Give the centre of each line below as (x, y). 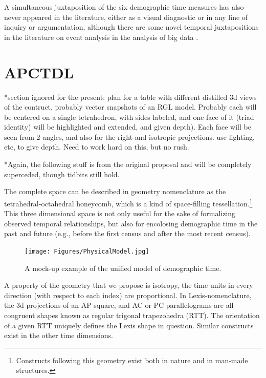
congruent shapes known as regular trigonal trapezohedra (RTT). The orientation (132, 315)
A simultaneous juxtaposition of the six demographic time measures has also (124, 7)
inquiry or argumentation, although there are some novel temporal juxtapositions (131, 27)
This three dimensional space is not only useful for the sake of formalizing (120, 213)
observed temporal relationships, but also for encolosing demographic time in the (131, 223)
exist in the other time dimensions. (59, 335)
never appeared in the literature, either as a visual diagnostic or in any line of (126, 17)
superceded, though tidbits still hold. (62, 174)
